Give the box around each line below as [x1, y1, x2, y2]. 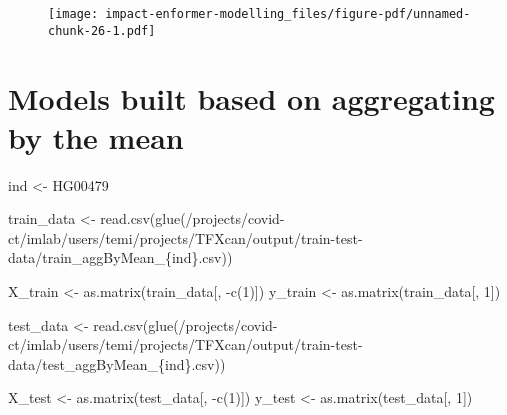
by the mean [8, 116, 184, 157]
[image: [48, 7, 99, 21]
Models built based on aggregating [8, 77, 495, 118]
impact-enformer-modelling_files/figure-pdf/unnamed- [105, 7, 471, 21]
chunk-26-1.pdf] [48, 23, 156, 38]
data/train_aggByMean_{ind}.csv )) [8, 247, 233, 268]
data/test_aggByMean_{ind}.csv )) [8, 353, 226, 374]
